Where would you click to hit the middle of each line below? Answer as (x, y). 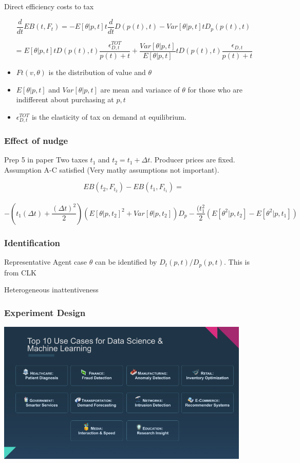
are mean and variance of (140, 89)
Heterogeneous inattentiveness (51, 290)
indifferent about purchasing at (65, 99)
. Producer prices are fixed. (193, 160)
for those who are (215, 89)
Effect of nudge (36, 140)
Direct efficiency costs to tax (49, 6)
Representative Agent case (45, 262)
